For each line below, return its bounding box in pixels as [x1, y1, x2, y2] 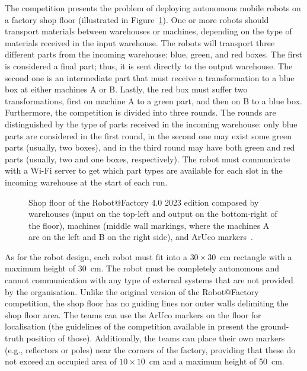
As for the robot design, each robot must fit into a [5, 250, 187, 263]
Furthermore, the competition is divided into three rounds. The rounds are [5, 106, 276, 119]
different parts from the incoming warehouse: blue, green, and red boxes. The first [5, 48, 302, 60]
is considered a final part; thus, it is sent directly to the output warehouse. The [5, 59, 293, 72]
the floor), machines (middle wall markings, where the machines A [28, 219, 270, 231]
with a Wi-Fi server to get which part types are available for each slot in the [5, 164, 283, 177]
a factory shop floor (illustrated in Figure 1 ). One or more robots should [5, 13, 269, 25]
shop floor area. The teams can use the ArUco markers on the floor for [5, 308, 261, 321]
